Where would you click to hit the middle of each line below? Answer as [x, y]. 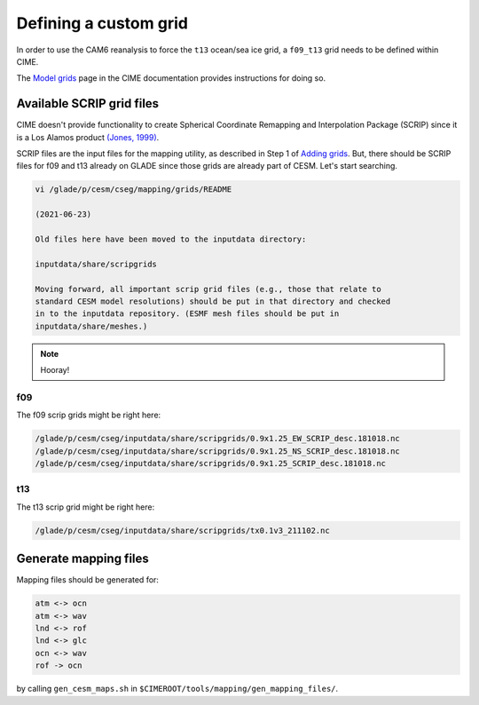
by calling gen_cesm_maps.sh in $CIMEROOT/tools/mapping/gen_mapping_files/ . [177, 689]
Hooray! [55, 370]
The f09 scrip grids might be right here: [89, 415]
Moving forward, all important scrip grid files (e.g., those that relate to [208, 289]
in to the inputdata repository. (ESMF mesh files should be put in [187, 314]
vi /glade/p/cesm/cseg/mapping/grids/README [133, 190]
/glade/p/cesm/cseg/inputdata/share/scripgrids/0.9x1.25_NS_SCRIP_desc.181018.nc [218, 451]
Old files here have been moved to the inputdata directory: [171, 239]
